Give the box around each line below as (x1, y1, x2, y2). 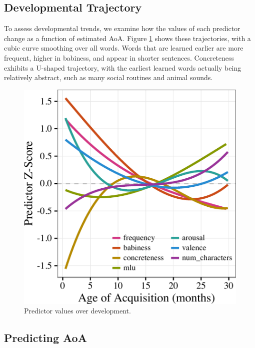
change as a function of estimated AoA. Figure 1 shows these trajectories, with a (4, 33, 251, 43)
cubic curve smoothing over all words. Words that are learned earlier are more (4, 43, 243, 53)
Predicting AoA (4, 330, 87, 345)
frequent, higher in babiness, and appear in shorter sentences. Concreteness (4, 52, 234, 63)
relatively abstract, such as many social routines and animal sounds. (4, 72, 213, 83)
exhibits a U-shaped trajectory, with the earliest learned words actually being (4, 62, 241, 73)
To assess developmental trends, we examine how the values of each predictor (4, 23, 240, 34)
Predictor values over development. (24, 305, 131, 316)
